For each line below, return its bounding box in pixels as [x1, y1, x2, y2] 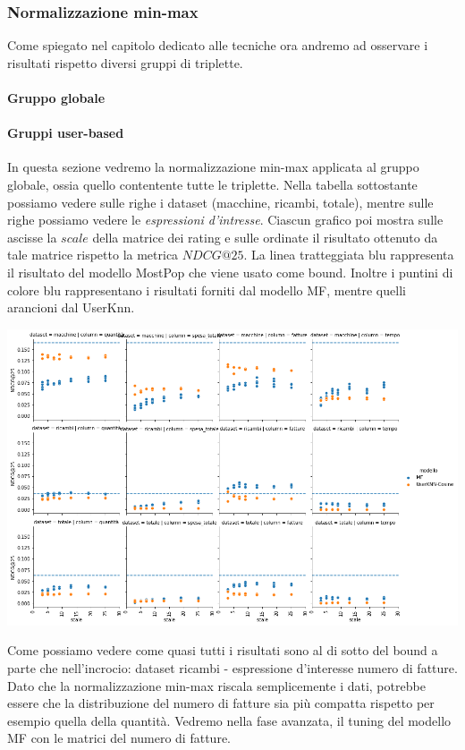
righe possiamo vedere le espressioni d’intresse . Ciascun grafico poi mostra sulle [7, 210, 444, 229]
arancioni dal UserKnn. [7, 298, 135, 317]
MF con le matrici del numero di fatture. [7, 729, 231, 747]
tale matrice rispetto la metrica [7, 245, 179, 264]
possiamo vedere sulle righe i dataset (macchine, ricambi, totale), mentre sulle [7, 192, 434, 211]
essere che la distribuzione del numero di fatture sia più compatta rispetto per [7, 694, 435, 712]
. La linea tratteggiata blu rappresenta [243, 245, 454, 264]
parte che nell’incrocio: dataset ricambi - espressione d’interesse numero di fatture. [7, 658, 458, 677]
